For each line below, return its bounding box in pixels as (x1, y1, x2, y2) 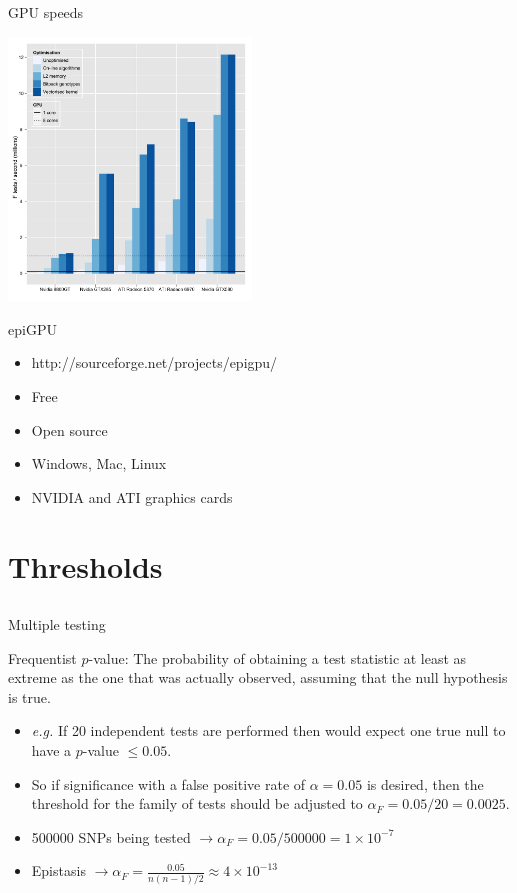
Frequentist (8, 647, 77, 668)
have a (31, 740, 72, 761)
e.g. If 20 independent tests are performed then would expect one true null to (31, 720, 506, 741)
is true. (8, 686, 51, 707)
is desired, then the (366, 773, 484, 794)
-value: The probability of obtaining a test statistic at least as (88, 647, 467, 668)
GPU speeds (8, 2, 84, 22)
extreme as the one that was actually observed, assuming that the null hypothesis (8, 667, 508, 688)
